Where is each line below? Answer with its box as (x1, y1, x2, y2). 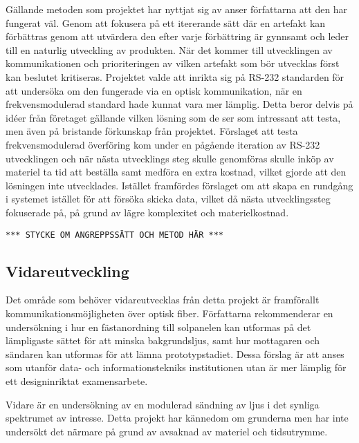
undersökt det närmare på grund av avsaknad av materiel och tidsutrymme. (6, 424, 328, 438)
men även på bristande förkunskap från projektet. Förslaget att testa (6, 124, 298, 138)
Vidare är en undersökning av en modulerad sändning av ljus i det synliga (6, 397, 320, 411)
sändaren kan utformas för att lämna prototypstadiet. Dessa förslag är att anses (6, 346, 344, 361)
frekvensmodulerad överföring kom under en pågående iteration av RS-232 (6, 137, 320, 151)
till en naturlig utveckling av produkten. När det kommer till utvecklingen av (6, 42, 333, 57)
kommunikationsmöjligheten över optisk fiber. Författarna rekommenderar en (6, 305, 333, 320)
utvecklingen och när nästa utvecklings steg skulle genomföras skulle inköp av (6, 151, 334, 165)
